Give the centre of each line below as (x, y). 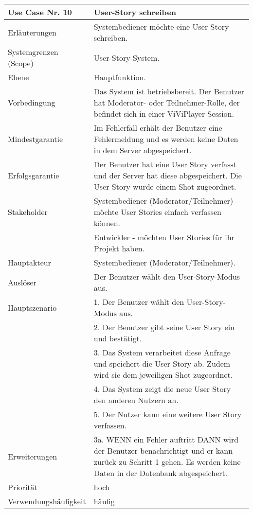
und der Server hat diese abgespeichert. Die (168, 175)
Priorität (23, 487)
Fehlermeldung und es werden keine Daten (166, 139)
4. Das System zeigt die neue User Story (162, 389)
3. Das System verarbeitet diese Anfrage (162, 352)
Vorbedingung (32, 102)
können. (107, 223)
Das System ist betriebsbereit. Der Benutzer (169, 91)
